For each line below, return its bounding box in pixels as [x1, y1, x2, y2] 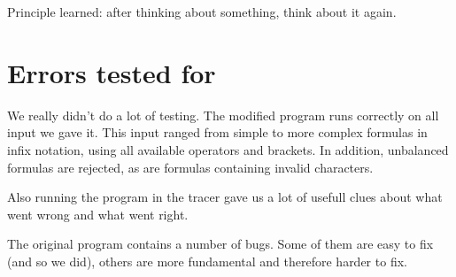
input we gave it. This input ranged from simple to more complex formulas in [7, 123, 428, 142]
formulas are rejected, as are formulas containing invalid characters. [7, 158, 374, 176]
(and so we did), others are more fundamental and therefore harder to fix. [7, 251, 407, 270]
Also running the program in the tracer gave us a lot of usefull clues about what [7, 188, 443, 206]
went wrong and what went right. [7, 204, 189, 223]
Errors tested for [7, 54, 216, 90]
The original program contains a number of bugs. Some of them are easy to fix [7, 235, 434, 253]
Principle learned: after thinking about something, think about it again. [7, 3, 397, 20]
